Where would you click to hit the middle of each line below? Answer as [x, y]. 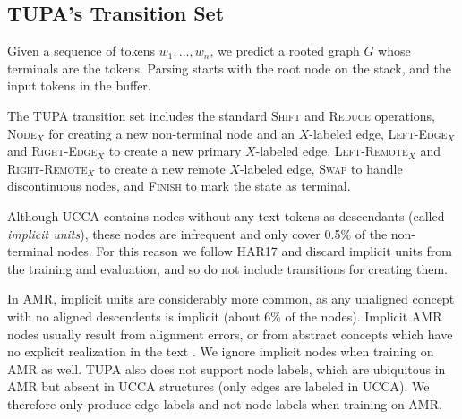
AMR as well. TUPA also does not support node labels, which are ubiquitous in [227, 368]
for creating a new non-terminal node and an [171, 133]
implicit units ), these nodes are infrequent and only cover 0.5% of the [197, 233]
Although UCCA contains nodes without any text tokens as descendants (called [226, 215]
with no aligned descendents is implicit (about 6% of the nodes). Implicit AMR [225, 316]
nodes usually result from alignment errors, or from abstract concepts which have [230, 333]
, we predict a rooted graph [285, 51]
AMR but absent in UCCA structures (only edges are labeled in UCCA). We [218, 386]
